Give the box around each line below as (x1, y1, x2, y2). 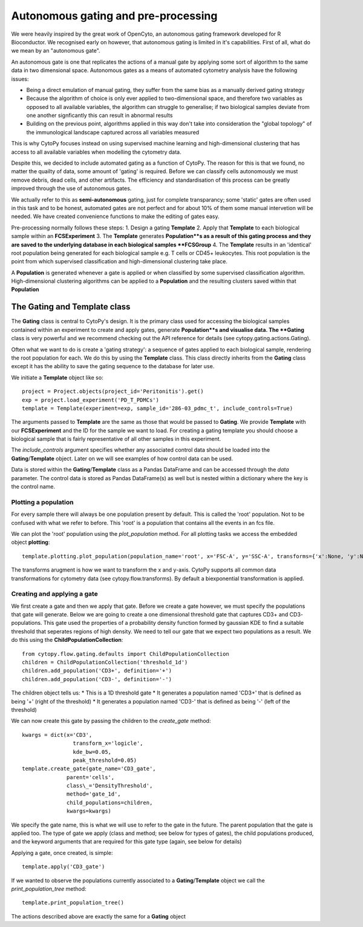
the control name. (11, 483, 56, 490)
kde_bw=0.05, (73, 748, 112, 755)
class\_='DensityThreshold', (67, 782, 153, 790)
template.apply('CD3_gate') (22, 863, 105, 870)
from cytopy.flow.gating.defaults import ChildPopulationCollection (22, 650, 229, 657)
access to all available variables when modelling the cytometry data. (11, 148, 181, 156)
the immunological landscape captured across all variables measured (26, 128, 200, 136)
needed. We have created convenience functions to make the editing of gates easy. (11, 213, 220, 220)
